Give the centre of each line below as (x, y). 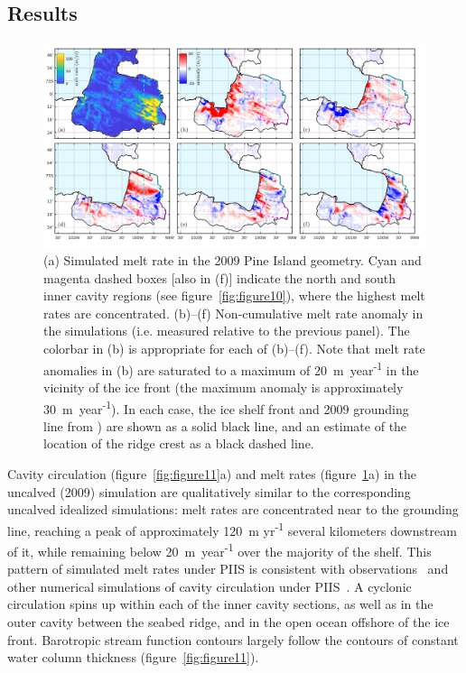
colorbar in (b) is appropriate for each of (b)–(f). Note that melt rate (234, 349)
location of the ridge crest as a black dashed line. (179, 443)
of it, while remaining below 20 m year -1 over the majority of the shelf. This (219, 549)
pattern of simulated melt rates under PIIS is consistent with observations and (228, 569)
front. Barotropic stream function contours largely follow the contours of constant (233, 639)
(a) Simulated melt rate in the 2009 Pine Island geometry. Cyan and (233, 260)
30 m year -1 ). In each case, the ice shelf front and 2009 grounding (226, 407)
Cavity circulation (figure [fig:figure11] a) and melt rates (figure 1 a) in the (212, 473)
